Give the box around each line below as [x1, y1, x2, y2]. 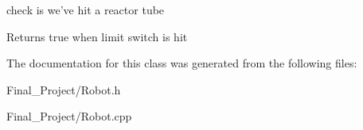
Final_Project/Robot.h [6, 81, 121, 97]
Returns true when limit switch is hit [6, 28, 188, 44]
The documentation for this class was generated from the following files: [6, 55, 357, 71]
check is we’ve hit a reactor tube [6, 2, 165, 17]
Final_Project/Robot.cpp [6, 108, 132, 124]
